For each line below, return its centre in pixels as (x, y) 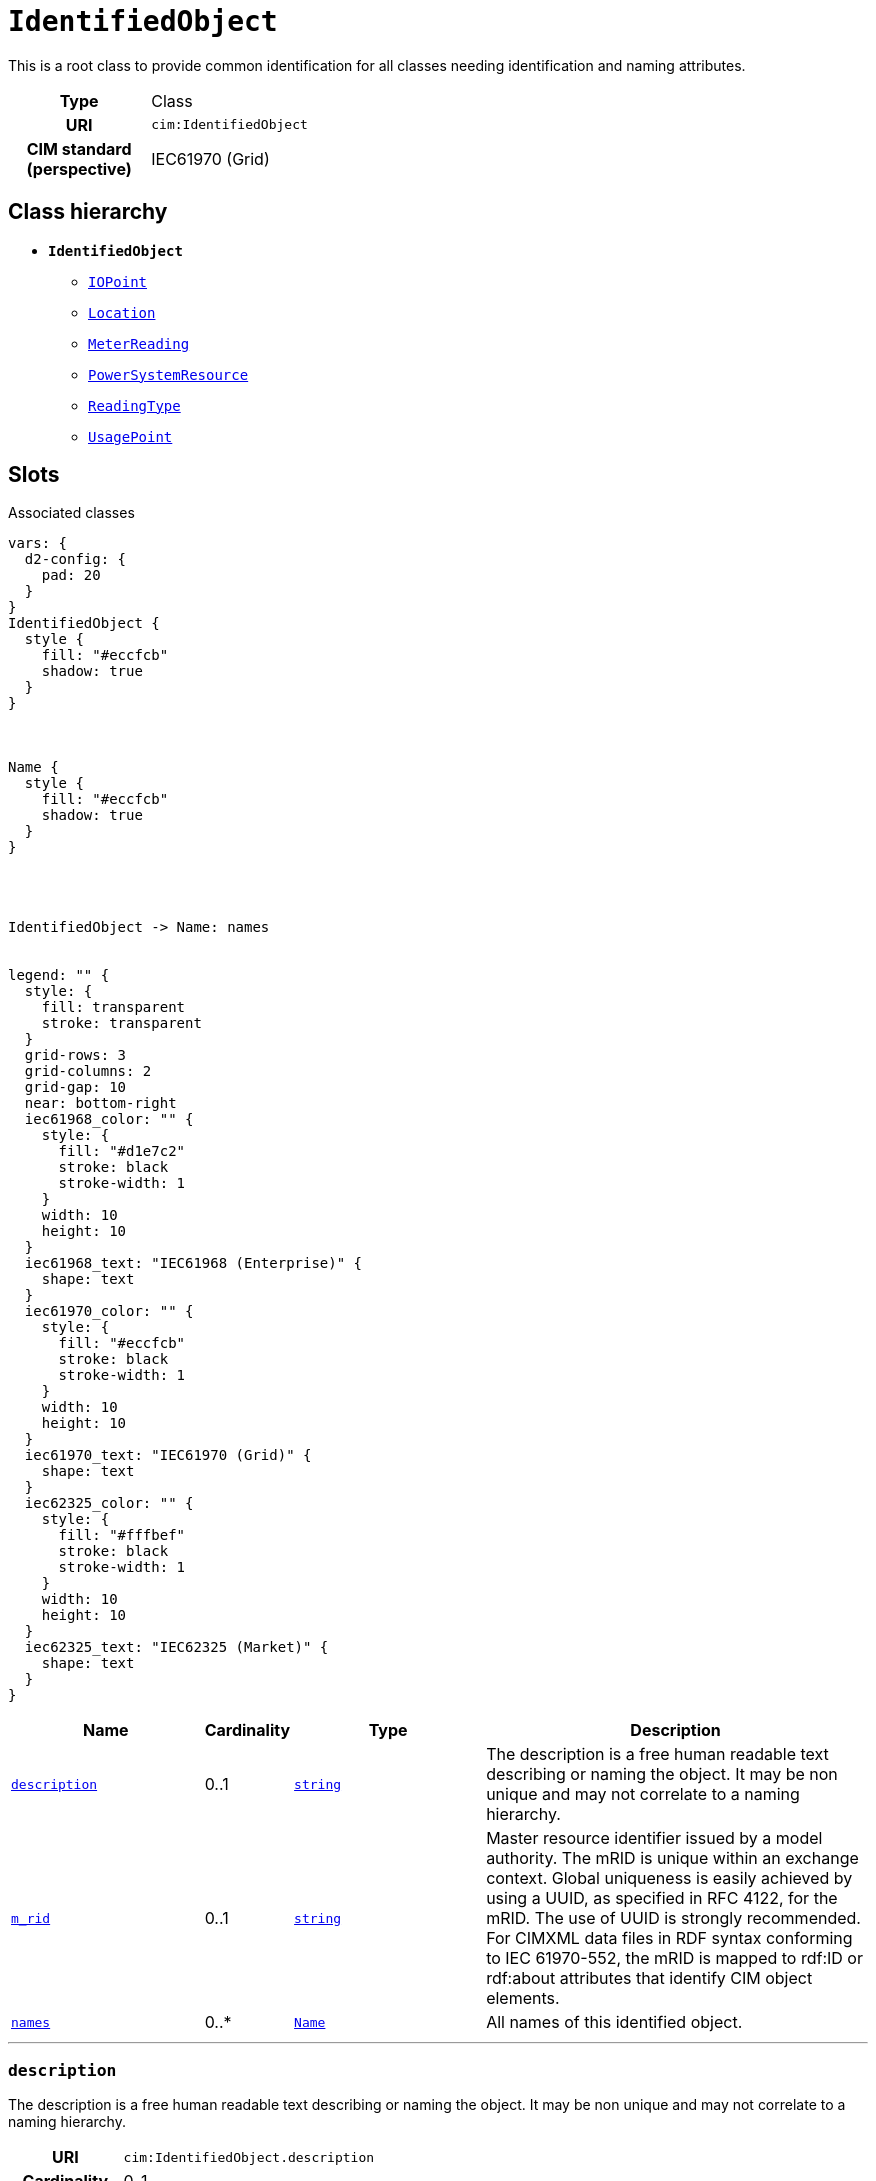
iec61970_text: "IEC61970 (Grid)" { (168, 1455)
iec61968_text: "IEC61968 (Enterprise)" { (193, 1263)
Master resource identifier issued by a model (654, 1838)
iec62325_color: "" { (109, 1503)
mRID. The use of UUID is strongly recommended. (673, 1918)
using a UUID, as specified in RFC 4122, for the (662, 1898)
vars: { (38, 543)
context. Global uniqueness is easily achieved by (669, 1878)
